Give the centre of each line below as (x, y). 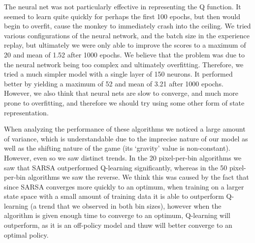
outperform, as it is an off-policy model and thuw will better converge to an (118, 225)
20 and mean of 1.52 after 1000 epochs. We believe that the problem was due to (125, 54)
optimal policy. (26, 234)
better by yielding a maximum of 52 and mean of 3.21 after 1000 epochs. (114, 83)
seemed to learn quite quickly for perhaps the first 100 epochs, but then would (122, 16)
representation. (26, 112)
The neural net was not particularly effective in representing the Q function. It (123, 6)
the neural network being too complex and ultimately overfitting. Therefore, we (124, 64)
